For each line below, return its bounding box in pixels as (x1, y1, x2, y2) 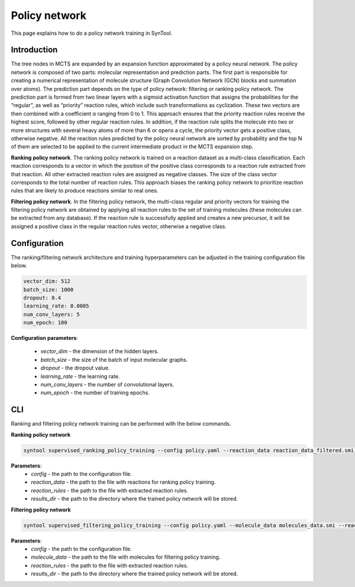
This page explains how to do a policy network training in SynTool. (11, 30, 173, 37)
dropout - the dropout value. (40, 364, 110, 372)
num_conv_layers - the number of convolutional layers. (40, 381, 175, 388)
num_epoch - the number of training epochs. (40, 389, 150, 396)
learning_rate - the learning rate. (40, 372, 120, 380)
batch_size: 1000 (23, 286, 74, 293)
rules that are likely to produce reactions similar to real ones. (11, 187, 159, 194)
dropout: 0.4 (23, 294, 62, 301)
